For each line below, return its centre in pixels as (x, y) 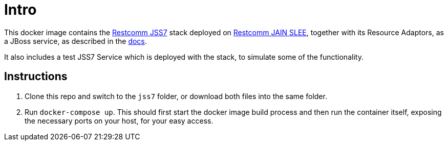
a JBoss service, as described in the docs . (76, 41)
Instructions (36, 77)
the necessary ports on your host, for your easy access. (119, 120)
